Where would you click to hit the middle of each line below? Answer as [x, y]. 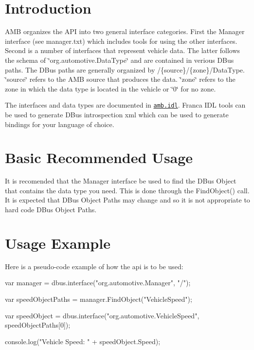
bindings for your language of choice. [60, 124]
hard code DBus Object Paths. [51, 210]
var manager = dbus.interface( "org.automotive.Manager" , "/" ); [98, 283]
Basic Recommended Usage [99, 157]
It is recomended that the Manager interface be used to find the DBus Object [121, 181]
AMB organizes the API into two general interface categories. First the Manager [125, 31]
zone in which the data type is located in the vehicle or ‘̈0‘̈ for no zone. [110, 88]
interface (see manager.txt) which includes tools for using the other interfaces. [121, 41]
